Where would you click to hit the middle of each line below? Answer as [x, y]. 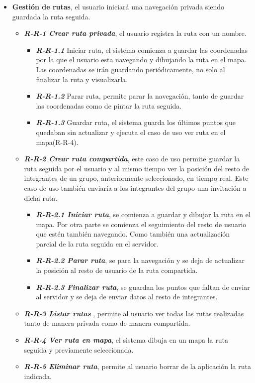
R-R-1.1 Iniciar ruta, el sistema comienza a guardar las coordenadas [142, 50]
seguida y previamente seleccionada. [79, 349]
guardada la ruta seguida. [51, 16]
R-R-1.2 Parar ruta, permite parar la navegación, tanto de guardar [140, 96]
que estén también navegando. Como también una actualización [133, 234]
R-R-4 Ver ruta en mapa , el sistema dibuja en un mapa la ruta [126, 340]
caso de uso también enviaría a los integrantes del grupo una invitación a [135, 188]
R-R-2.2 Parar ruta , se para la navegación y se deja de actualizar [140, 260]
